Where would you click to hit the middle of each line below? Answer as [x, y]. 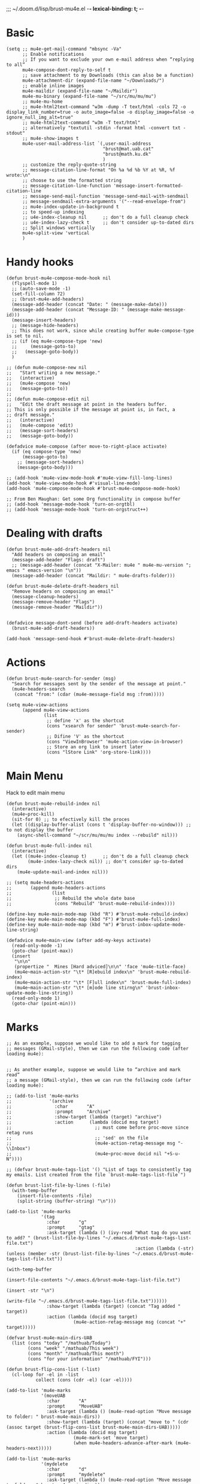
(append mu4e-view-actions [56, 710]
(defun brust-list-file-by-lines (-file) [59, 1185]
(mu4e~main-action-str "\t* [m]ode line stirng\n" [79, 988]
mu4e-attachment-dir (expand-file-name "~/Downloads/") [93, 81]
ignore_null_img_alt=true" [40, 117]
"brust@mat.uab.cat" [128, 149]
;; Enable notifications [53, 54]
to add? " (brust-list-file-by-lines [53, 1238]
